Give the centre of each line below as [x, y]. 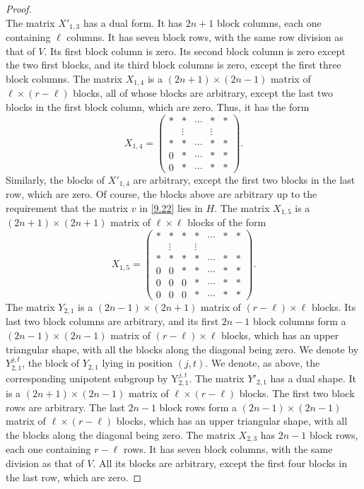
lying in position [137, 363]
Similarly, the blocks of [55, 179]
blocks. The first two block [297, 393]
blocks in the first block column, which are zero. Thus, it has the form [158, 106]
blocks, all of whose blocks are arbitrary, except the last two [203, 93]
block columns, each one [269, 22]
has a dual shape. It [313, 378]
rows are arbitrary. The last [65, 407]
